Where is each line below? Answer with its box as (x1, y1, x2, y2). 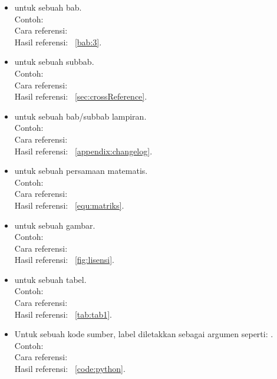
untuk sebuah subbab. (14, 55, 94, 68)
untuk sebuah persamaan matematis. (14, 164, 148, 177)
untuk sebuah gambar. (14, 219, 95, 231)
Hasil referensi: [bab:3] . (14, 35, 102, 48)
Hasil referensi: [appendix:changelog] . (14, 144, 153, 157)
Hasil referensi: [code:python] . (14, 362, 126, 375)
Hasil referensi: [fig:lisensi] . (14, 253, 114, 266)
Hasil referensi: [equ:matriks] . (14, 199, 124, 211)
